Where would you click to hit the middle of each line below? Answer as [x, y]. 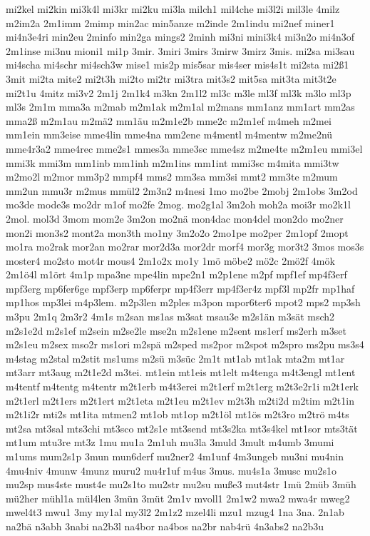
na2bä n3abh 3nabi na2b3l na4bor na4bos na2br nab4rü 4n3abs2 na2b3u [165, 526]
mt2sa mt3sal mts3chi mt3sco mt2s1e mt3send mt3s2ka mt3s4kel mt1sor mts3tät [182, 428]
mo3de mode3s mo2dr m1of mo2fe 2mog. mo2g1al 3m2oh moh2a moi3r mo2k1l [178, 204]
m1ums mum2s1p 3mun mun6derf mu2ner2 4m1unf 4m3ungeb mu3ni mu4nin [175, 456]
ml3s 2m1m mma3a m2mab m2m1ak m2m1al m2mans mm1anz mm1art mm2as [180, 107]
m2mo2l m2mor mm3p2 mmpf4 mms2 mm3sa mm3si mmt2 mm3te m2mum [172, 177]
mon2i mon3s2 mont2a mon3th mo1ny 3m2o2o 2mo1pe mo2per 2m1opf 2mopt [177, 232]
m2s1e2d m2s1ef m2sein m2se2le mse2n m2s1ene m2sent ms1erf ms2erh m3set [176, 330]
